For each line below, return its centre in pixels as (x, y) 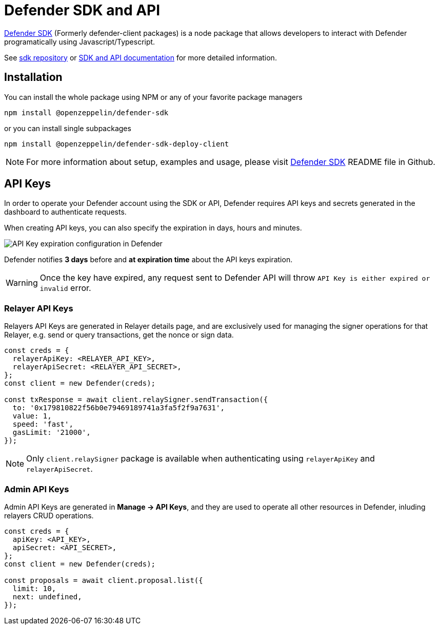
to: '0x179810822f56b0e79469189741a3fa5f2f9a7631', (118, 408)
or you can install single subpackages (68, 128)
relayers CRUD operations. (49, 515)
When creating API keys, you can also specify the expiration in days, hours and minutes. (153, 228)
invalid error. (65, 288)
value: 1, (32, 416)
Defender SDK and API (82, 10)
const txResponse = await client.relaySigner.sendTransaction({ (136, 400)
